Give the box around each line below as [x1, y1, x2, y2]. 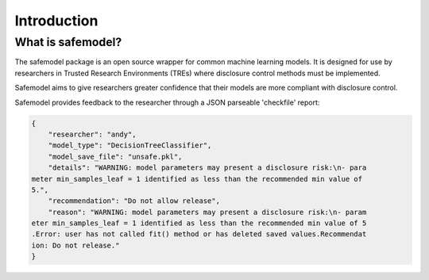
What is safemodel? [14, 35, 122, 49]
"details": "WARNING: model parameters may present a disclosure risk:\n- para [48, 163, 367, 172]
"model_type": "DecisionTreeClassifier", [48, 141, 212, 150]
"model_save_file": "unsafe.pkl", [48, 152, 183, 161]
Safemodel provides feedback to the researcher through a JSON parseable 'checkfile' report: [14, 98, 320, 107]
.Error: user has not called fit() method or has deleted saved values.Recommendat [31, 230, 367, 239]
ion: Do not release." [31, 240, 120, 250]
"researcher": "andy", [48, 129, 137, 139]
